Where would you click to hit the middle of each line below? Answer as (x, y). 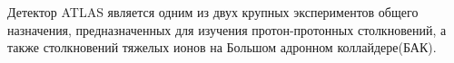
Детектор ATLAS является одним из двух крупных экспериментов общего (213, 12)
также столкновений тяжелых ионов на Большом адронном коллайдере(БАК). (222, 47)
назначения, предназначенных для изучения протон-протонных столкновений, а (227, 29)
